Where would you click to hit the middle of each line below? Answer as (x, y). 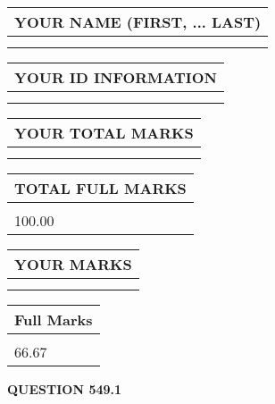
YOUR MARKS (73, 264)
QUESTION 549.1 (65, 389)
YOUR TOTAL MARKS (104, 133)
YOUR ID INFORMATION (116, 77)
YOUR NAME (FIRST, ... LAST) (138, 22)
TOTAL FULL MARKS (100, 188)
